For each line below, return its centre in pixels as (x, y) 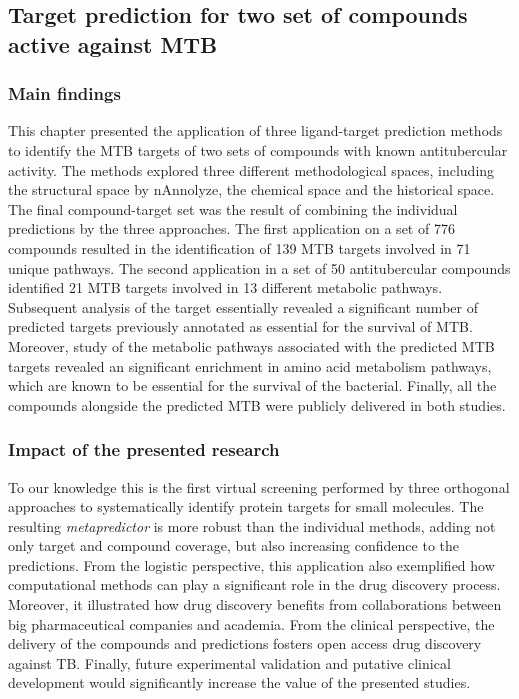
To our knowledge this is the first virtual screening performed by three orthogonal (259, 486)
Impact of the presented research (144, 449)
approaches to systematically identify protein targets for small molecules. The (246, 506)
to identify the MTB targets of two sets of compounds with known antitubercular (258, 149)
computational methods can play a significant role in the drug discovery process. (254, 584)
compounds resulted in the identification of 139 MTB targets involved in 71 (239, 247)
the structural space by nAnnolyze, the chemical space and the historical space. (251, 189)
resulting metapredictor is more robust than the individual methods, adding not (252, 525)
